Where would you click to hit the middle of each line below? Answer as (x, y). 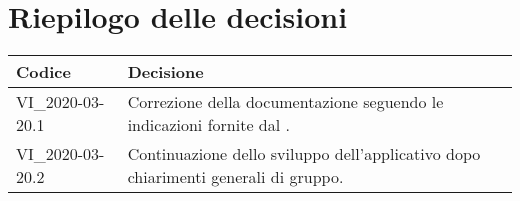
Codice (43, 72)
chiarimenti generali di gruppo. (235, 177)
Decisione (165, 72)
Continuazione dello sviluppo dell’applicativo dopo (304, 154)
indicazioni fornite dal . (208, 125)
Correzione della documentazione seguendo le (285, 102)
